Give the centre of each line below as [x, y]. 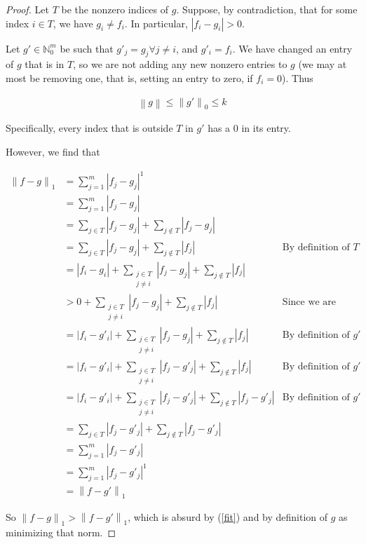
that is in [45, 64]
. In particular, [156, 23]
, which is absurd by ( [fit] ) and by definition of [228, 516]
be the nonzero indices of [115, 9]
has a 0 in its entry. [249, 128]
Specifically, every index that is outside [89, 128]
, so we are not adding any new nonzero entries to [180, 64]
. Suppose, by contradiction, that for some [267, 9]
